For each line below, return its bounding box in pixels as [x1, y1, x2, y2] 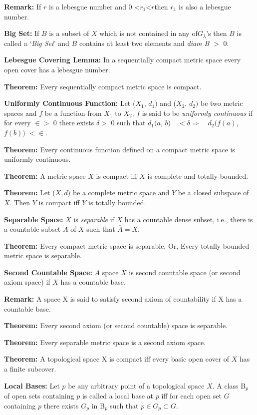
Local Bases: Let [4, 380, 60, 391]
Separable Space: [4, 214, 63, 224]
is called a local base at [82, 391, 153, 401]
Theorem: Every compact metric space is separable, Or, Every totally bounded [4, 240, 250, 251]
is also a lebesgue [178, 1, 231, 11]
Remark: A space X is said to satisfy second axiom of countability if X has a [4, 294, 242, 304]
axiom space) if [4, 277, 50, 287]
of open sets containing [4, 391, 74, 401]
